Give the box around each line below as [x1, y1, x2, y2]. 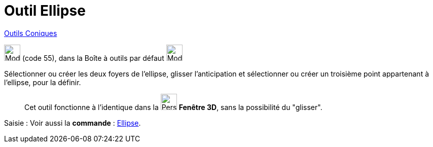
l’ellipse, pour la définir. [4, 78, 81, 87]
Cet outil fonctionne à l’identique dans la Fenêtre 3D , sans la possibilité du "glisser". [24, 102, 322, 112]
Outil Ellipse [4, 2, 86, 19]
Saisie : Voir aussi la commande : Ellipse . [4, 118, 141, 127]
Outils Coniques [4, 28, 57, 38]
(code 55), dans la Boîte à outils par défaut [22, 53, 164, 62]
